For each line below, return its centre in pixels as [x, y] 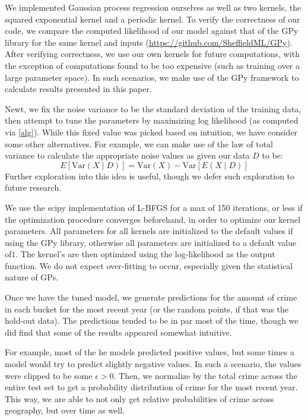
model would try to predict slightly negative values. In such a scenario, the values [153, 364]
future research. [33, 187]
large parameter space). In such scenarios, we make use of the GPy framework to [152, 77]
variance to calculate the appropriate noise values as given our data [127, 155]
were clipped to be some [49, 375]
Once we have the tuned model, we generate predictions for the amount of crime [151, 297]
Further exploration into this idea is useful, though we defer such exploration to [150, 176]
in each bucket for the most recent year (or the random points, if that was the [147, 309]
